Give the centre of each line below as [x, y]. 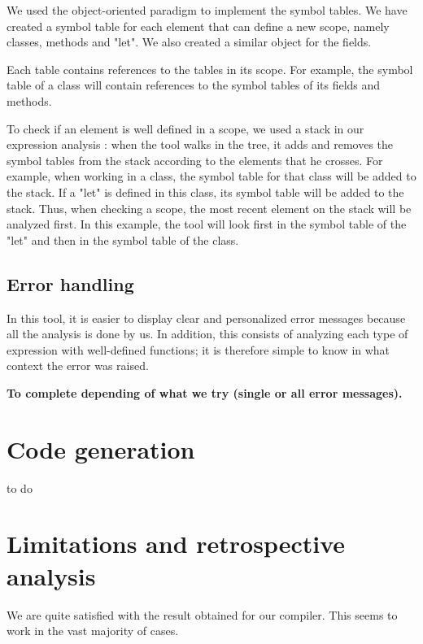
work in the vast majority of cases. [93, 631]
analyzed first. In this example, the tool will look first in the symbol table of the [207, 224]
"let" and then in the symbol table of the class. [123, 239]
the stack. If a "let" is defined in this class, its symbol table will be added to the [205, 191]
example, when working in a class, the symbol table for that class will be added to [211, 176]
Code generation [101, 448]
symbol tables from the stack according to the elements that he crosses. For [195, 160]
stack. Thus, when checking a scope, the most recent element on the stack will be [209, 208]
